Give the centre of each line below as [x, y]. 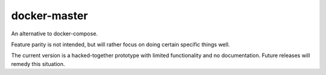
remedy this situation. [38, 64]
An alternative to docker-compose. [54, 34]
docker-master [50, 16]
